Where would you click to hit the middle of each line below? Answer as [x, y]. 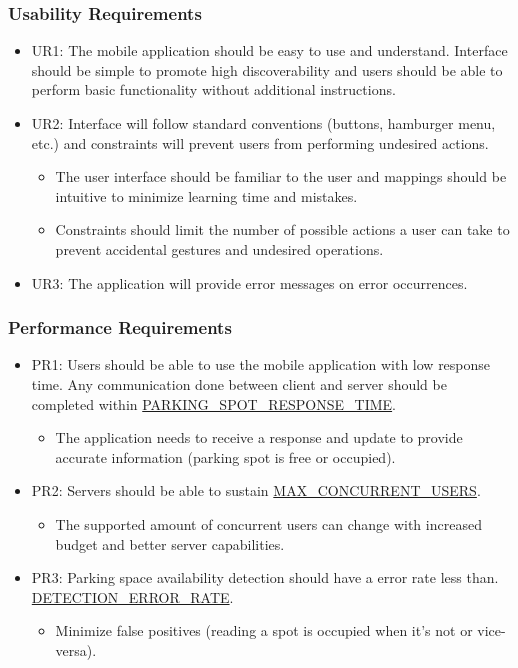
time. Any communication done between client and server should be [239, 383]
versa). [76, 649]
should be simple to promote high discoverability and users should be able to [267, 69]
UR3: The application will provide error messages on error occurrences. [249, 282]
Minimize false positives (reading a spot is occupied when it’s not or [264, 630]
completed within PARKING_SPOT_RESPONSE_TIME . [213, 403]
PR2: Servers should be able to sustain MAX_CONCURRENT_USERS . [256, 490]
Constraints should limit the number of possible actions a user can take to [282, 229]
